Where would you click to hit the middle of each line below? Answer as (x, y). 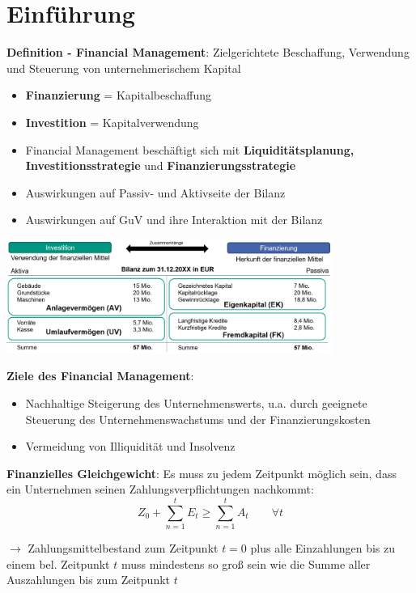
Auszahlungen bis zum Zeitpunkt (89, 580)
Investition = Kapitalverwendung (112, 122)
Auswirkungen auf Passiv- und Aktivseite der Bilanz (155, 192)
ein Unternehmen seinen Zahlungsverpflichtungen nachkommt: (160, 489)
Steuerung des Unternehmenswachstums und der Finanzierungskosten (198, 419)
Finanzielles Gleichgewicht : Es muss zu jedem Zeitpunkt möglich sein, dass (202, 473)
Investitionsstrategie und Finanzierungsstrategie (161, 165)
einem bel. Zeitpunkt (58, 563)
